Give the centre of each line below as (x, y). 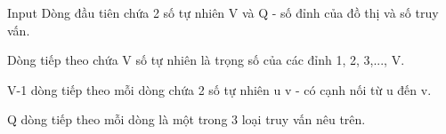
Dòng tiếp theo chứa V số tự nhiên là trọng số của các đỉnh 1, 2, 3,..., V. (206, 60)
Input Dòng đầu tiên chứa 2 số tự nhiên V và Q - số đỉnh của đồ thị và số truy (223, 12)
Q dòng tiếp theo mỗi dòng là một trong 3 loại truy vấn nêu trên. (187, 119)
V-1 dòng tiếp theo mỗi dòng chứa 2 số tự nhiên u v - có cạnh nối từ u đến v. (219, 89)
